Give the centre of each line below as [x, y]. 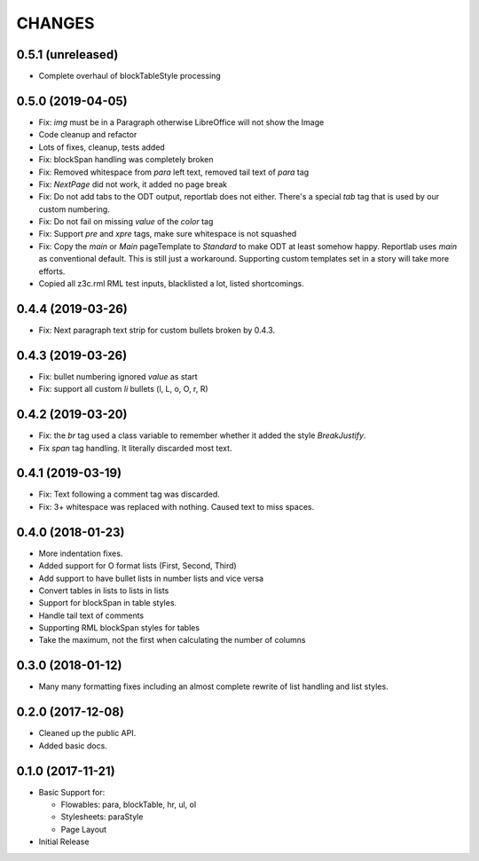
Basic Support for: [72, 792]
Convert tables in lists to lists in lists [104, 591]
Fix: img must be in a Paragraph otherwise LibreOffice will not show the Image [181, 122]
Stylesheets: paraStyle [102, 817]
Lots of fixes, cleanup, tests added [102, 147]
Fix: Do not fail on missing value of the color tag [126, 222]
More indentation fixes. [81, 553]
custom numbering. [74, 209]
